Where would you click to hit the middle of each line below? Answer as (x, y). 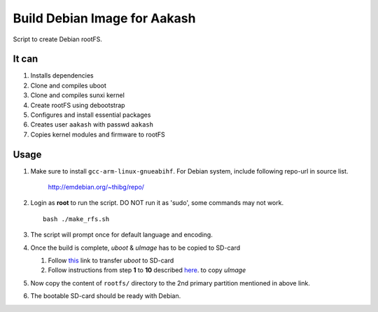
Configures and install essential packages (91, 115)
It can (26, 59)
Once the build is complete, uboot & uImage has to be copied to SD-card (135, 248)
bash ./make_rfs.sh (76, 219)
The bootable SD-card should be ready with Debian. (106, 296)
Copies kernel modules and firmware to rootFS (98, 134)
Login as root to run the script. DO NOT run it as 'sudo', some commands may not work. (157, 203)
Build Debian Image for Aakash (104, 18)
